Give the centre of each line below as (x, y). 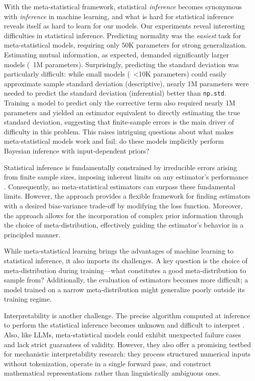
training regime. (28, 299)
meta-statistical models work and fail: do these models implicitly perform (114, 141)
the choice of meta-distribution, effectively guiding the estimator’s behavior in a (124, 225)
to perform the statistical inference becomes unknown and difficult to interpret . (124, 325)
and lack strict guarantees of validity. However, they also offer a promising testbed (127, 344)
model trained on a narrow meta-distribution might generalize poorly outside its (125, 289)
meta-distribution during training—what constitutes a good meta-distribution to (125, 270)
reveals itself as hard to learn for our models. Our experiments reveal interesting (125, 26)
